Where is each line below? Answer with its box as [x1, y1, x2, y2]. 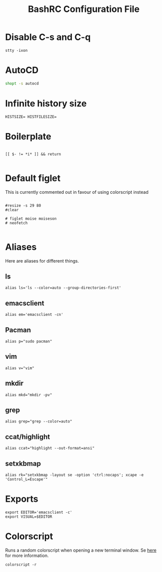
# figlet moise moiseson [5, 216, 57, 221]
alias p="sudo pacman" [5, 339, 52, 344]
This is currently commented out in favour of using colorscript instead [5, 189, 149, 195]
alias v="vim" [5, 365, 35, 371]
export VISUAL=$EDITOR [5, 514, 52, 519]
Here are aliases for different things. [5, 258, 79, 264]
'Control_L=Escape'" [5, 477, 48, 482]
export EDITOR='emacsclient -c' [5, 510, 72, 515]
